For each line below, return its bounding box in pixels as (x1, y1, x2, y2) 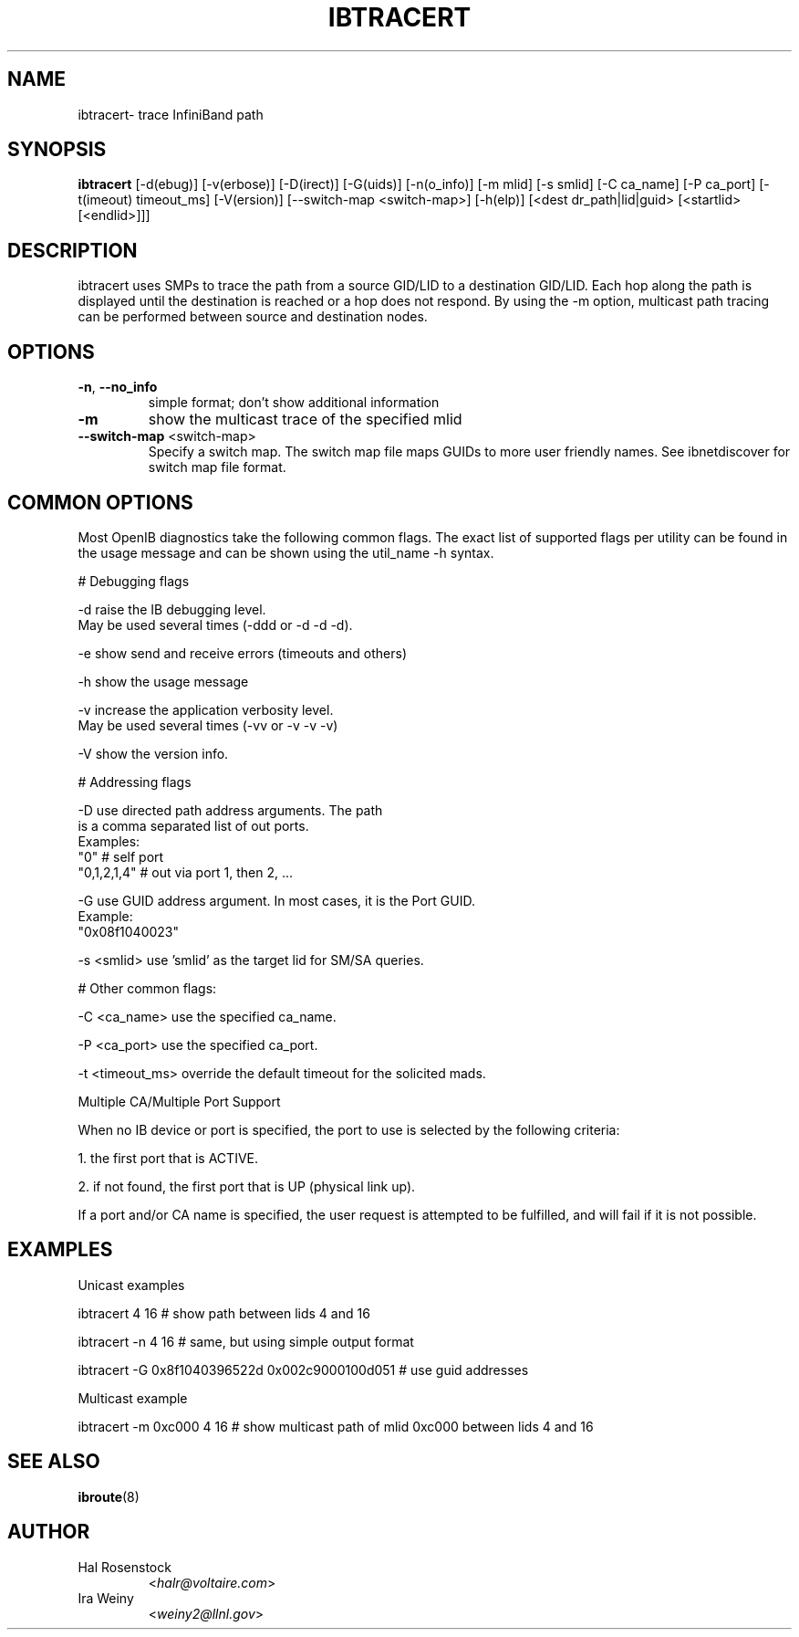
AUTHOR (7, 1520, 90, 1544)
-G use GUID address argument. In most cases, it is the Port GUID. (78, 892, 476, 908)
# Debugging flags (78, 572, 190, 589)
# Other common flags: (78, 980, 217, 996)
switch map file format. (148, 459, 286, 476)
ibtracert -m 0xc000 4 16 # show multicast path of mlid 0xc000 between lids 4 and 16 (78, 1418, 594, 1434)
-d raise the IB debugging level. (78, 601, 266, 617)
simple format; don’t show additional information (148, 394, 440, 411)
